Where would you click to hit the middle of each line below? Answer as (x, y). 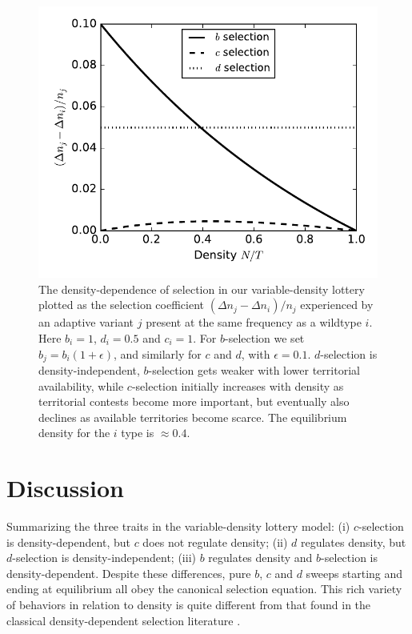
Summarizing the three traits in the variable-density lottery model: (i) (178, 526)
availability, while (81, 385)
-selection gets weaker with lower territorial (254, 370)
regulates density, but (353, 542)
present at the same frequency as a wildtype (254, 322)
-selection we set (265, 337)
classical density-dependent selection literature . (124, 620)
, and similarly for (157, 353)
